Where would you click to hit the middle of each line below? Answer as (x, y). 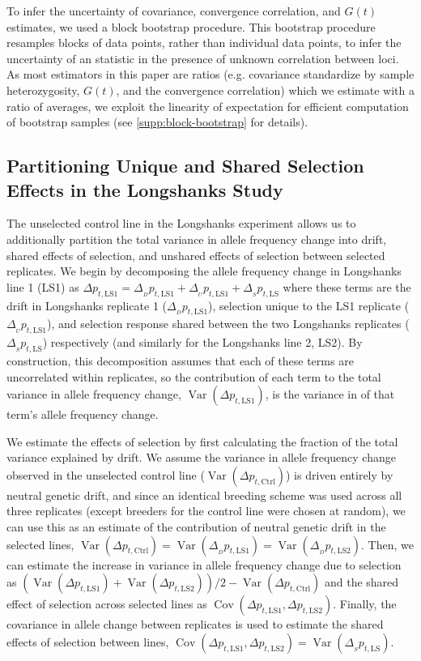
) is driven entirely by (339, 474)
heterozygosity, (43, 90)
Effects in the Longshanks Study (145, 189)
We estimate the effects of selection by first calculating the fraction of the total (202, 441)
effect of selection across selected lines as (107, 604)
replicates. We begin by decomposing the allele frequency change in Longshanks (204, 271)
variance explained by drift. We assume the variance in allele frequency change (201, 457)
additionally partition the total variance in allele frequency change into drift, (197, 239)
